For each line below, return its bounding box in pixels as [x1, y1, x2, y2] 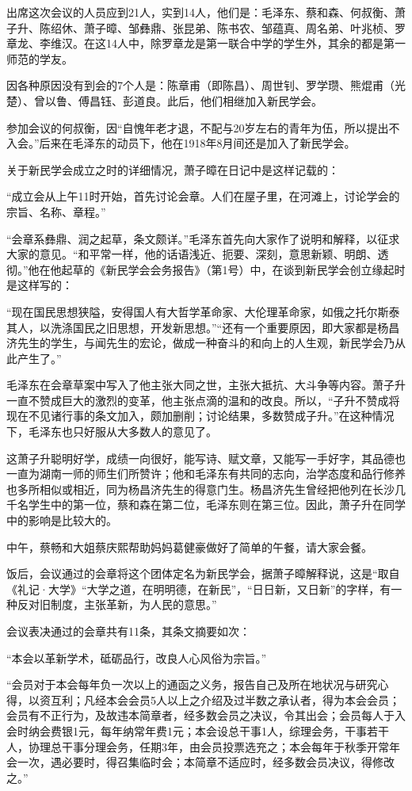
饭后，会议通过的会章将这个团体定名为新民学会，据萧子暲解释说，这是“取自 [6, 565, 400, 582]
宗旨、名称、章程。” [6, 203, 106, 220]
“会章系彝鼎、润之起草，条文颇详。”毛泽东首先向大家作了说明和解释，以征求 [6, 230, 400, 246]
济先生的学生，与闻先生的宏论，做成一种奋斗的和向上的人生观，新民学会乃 [6, 334, 395, 351]
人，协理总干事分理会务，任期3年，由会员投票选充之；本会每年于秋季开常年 [6, 738, 400, 755]
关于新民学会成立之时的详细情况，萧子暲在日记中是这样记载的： [6, 161, 339, 178]
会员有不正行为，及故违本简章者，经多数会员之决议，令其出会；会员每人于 [6, 707, 395, 724]
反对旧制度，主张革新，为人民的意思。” [17, 596, 217, 613]
